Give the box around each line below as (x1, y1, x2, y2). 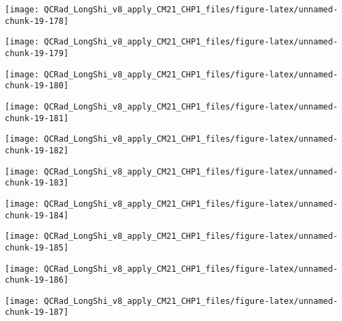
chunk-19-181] (5, 113, 69, 123)
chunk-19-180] (5, 81, 69, 91)
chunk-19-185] (5, 242, 69, 253)
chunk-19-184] (5, 210, 69, 220)
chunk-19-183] (5, 178, 69, 188)
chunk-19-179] (5, 48, 69, 58)
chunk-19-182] (5, 145, 69, 155)
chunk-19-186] (5, 275, 69, 285)
